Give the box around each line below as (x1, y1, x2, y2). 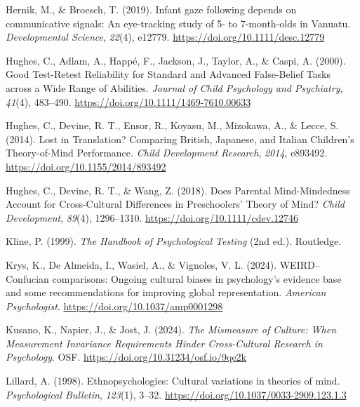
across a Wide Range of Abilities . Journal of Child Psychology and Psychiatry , (6, 80, 343, 95)
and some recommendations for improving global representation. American (6, 285, 326, 300)
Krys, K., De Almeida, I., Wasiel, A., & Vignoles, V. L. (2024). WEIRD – (6, 257, 320, 272)
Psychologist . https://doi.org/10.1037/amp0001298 (6, 298, 223, 313)
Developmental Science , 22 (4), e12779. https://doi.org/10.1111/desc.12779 (6, 29, 325, 44)
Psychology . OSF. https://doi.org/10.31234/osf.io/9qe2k (6, 349, 246, 364)
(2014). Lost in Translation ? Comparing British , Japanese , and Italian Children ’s (6, 131, 354, 146)
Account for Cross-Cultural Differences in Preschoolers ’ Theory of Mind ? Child (6, 196, 345, 211)
